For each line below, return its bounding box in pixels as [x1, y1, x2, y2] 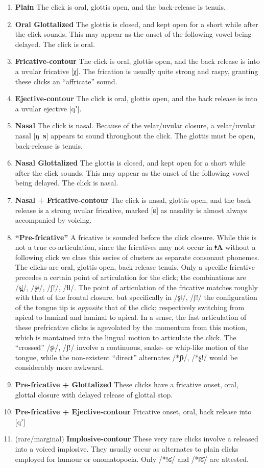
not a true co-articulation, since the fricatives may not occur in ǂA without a [15, 242, 256, 252]
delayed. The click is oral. [15, 38, 95, 49]
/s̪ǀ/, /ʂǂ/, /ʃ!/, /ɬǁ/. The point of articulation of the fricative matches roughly [15, 282, 258, 292]
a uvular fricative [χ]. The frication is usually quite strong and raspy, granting [15, 65, 258, 76]
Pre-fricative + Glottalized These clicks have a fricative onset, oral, [15, 379, 238, 389]
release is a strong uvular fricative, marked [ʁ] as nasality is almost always [15, 204, 247, 215]
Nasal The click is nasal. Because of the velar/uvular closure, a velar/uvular [15, 120, 256, 131]
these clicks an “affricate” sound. [15, 76, 117, 86]
